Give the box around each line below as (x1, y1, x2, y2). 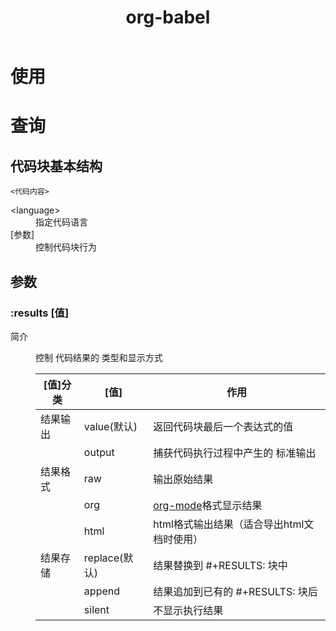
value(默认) (83, 419, 138, 433)
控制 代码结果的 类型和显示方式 (35, 351, 163, 363)
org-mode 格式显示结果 (153, 498, 263, 512)
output (83, 445, 115, 459)
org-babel (125, 6, 211, 29)
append (83, 584, 120, 598)
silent (83, 602, 110, 616)
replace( (83, 551, 124, 565)
